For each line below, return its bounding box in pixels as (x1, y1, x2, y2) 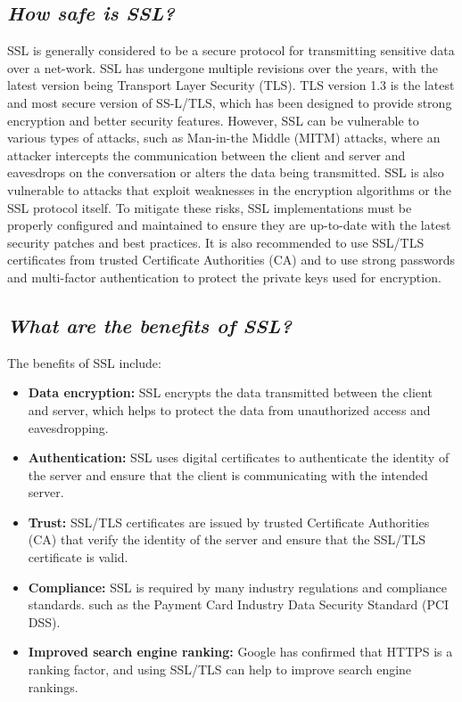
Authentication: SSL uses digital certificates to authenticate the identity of (28, 448, 450, 467)
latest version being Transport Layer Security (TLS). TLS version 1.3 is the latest (7, 76, 455, 94)
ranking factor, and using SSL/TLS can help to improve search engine (28, 660, 412, 679)
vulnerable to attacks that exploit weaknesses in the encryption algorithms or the (7, 180, 451, 199)
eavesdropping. (28, 418, 109, 437)
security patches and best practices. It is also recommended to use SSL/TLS (7, 233, 425, 251)
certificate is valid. (28, 548, 128, 567)
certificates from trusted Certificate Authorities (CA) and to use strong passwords (7, 250, 456, 269)
